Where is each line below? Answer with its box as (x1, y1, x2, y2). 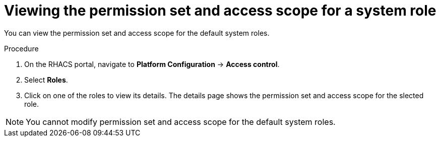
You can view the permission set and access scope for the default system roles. (4, 28, 270, 37)
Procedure (4, 44, 39, 53)
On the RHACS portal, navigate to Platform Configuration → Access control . (24, 59, 280, 68)
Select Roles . (24, 75, 68, 84)
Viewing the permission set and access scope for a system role (4, 2, 436, 19)
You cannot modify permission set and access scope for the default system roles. (26, 116, 336, 127)
